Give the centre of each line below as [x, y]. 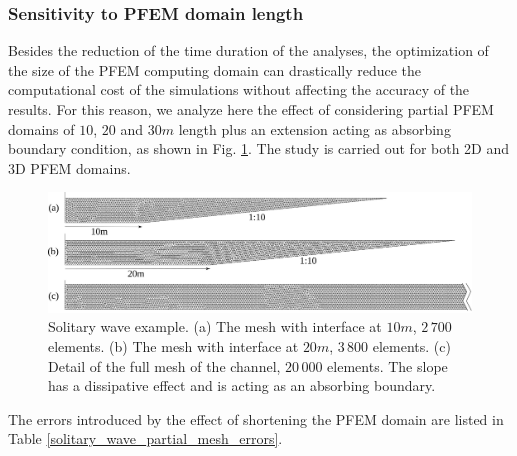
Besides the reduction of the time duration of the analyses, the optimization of [248, 50]
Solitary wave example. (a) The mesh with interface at [215, 326]
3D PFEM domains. [69, 167]
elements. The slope [387, 365]
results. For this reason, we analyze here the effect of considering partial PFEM [251, 109]
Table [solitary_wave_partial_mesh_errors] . [145, 438]
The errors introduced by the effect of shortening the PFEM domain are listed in [256, 418]
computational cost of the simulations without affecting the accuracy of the [239, 89]
